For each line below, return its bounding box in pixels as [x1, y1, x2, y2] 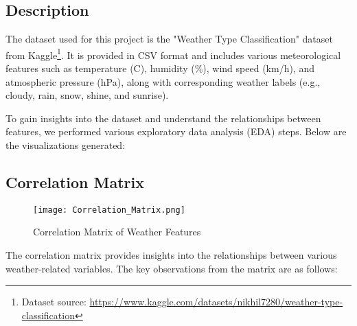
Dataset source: [21, 294, 87, 309]
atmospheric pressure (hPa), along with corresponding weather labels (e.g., [5, 74, 321, 89]
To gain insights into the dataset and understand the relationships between [5, 110, 321, 125]
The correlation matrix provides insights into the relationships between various [5, 248, 337, 262]
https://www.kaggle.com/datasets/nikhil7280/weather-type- [89, 294, 343, 309]
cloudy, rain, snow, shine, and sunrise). [5, 88, 169, 102]
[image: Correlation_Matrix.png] [33, 205, 185, 215]
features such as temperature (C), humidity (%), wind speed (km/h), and [5, 61, 314, 75]
